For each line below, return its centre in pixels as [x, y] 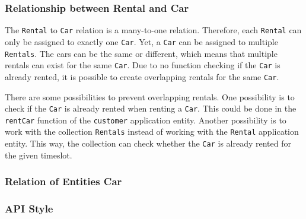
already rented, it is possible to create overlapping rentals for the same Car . [142, 76]
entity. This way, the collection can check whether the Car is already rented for [148, 143]
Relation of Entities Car [63, 181]
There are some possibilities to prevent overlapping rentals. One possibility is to [150, 96]
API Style [29, 209]
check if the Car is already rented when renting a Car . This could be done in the [151, 108]
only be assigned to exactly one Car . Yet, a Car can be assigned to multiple [141, 41]
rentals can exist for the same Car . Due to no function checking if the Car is [143, 65]
